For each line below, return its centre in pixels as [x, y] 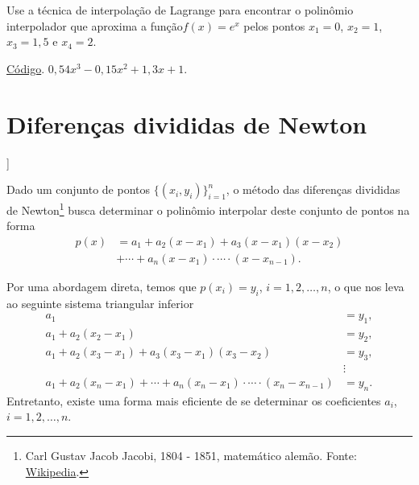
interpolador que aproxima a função [95, 25]
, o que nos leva [366, 286]
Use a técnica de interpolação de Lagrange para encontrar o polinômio [180, 10]
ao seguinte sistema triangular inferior [100, 303]
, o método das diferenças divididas [313, 189]
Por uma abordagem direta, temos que [102, 286]
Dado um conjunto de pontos [79, 189]
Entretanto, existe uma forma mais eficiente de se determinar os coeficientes [194, 400]
